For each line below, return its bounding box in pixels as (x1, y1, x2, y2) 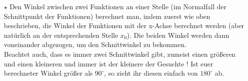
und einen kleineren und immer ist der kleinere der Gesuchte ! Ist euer (4, 58, 213, 68)
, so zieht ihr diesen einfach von (104, 68, 198, 78)
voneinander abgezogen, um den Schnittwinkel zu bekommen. (4, 39, 187, 49)
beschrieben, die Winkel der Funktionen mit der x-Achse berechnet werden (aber (4, 20, 245, 31)
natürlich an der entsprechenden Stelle (4, 30, 118, 40)
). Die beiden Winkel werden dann (127, 30, 230, 40)
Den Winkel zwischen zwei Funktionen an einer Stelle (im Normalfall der (9, 1, 227, 11)
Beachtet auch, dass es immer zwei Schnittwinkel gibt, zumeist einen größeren (4, 49, 236, 59)
